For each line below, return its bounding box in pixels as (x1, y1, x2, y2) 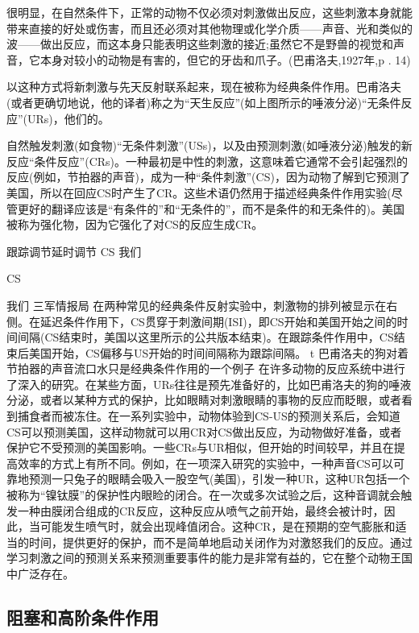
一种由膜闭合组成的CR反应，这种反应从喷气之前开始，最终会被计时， (17, 502, 384, 519)
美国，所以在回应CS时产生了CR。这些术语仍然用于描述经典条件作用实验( (6, 184, 392, 201)
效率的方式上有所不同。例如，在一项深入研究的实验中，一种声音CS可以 (17, 454, 393, 471)
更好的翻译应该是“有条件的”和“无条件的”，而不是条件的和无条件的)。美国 (17, 200, 404, 217)
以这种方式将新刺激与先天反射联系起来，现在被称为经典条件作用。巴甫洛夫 (6, 78, 401, 95)
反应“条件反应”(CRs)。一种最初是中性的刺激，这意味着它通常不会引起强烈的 (6, 152, 409, 169)
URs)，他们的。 (27, 110, 110, 126)
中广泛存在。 (6, 565, 74, 581)
